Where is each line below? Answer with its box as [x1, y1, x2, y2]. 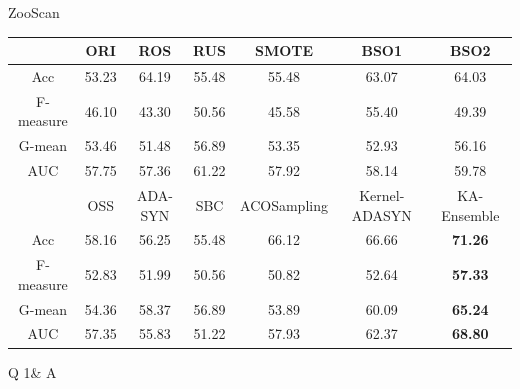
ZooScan [8, 2, 60, 22]
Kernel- [359, 184, 405, 205]
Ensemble [441, 204, 500, 225]
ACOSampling [240, 194, 328, 215]
